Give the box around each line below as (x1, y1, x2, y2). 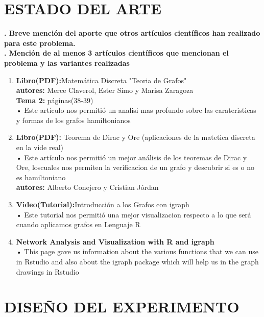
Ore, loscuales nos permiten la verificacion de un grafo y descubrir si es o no (16, 162, 254, 173)
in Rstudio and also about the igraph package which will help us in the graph (16, 256, 259, 266)
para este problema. (4, 37, 76, 48)
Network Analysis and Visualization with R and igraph (16, 236, 214, 247)
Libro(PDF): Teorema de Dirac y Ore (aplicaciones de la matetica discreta (16, 132, 255, 142)
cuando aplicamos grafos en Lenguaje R (16, 219, 140, 230)
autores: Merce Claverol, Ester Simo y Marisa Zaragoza (16, 85, 194, 95)
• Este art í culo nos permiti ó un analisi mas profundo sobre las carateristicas (16, 105, 256, 115)
